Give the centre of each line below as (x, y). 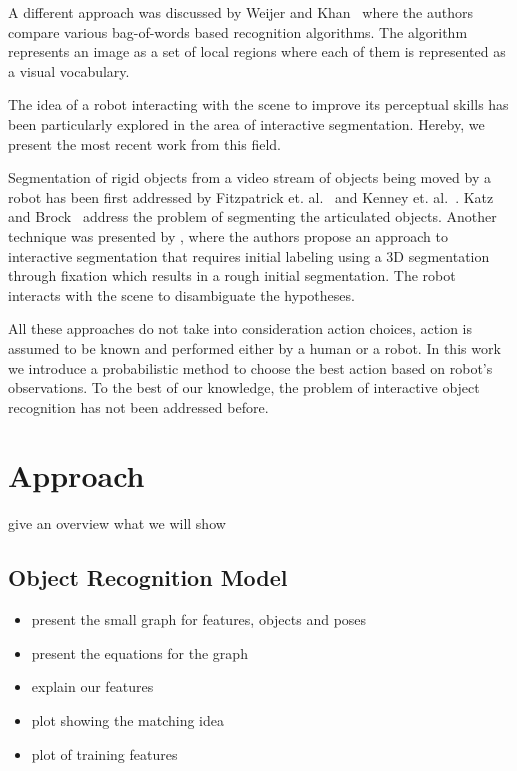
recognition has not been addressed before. (138, 406)
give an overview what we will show (117, 523)
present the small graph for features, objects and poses (199, 619)
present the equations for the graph (139, 652)
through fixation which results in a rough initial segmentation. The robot (232, 275)
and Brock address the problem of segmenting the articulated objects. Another (252, 216)
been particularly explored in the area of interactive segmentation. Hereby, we (246, 123)
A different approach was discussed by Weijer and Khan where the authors (240, 12)
